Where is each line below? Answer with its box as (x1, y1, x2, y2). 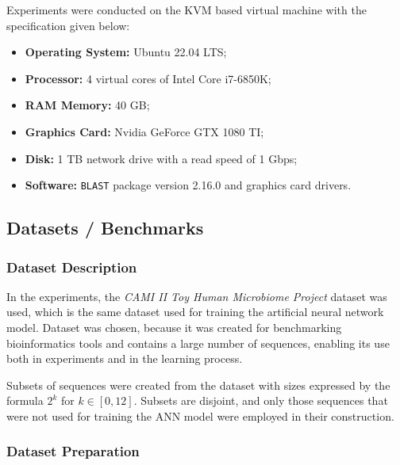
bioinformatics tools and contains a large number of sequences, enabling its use (6, 334, 390, 351)
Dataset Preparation (6, 441, 140, 461)
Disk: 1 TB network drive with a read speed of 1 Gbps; (25, 150, 298, 166)
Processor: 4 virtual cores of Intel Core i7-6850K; (25, 70, 271, 86)
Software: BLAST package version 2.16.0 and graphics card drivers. (25, 177, 352, 193)
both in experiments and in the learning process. (6, 350, 243, 367)
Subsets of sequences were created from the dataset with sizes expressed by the (6, 376, 390, 393)
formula (6, 392, 44, 409)
